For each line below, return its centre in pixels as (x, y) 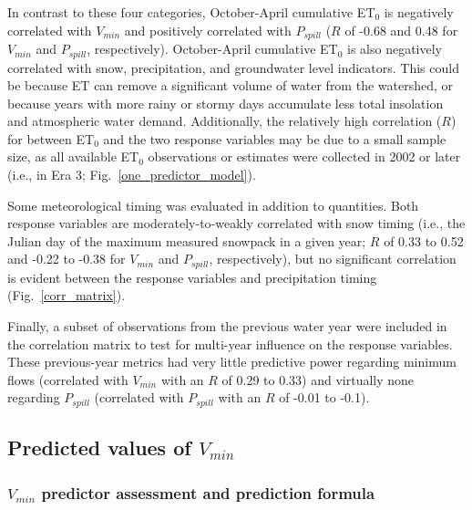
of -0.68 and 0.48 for (401, 30)
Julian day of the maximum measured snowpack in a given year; (187, 240)
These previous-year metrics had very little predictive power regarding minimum (232, 362)
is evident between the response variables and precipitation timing (192, 277)
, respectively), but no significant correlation (333, 259)
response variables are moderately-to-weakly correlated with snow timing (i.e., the (236, 223)
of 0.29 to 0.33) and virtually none (318, 379)
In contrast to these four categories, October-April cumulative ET (191, 12)
